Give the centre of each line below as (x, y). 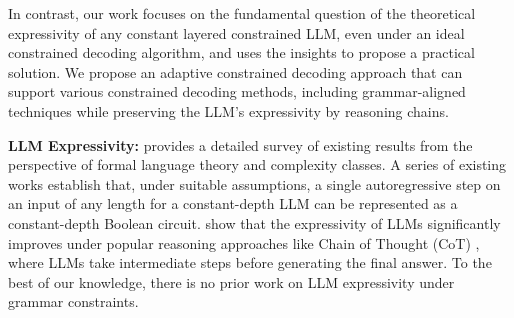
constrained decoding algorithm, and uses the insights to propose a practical (241, 52)
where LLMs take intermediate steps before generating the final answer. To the (250, 262)
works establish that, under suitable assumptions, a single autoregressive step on (254, 183)
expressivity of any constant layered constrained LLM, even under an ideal (236, 32)
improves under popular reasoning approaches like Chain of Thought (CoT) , (244, 242)
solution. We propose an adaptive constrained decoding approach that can (235, 71)
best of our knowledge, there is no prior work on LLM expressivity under (231, 281)
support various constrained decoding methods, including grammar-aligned (237, 91)
